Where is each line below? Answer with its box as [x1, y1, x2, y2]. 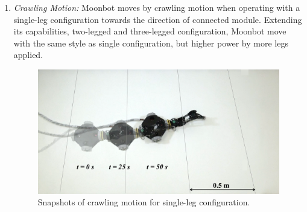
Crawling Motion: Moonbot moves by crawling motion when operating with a [13, 1, 300, 13]
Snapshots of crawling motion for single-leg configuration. [37, 196, 250, 208]
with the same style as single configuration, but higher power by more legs [13, 36, 288, 49]
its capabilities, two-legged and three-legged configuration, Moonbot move [13, 25, 286, 37]
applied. [13, 48, 43, 61]
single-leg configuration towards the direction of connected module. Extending [13, 13, 302, 25]
